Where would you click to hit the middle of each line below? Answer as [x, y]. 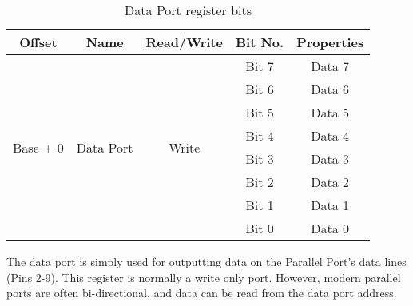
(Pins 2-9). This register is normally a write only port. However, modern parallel [204, 277]
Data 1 [330, 205]
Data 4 [330, 135]
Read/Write [184, 42]
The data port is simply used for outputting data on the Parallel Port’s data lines [206, 261]
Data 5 [330, 112]
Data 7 [330, 66]
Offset [38, 42]
